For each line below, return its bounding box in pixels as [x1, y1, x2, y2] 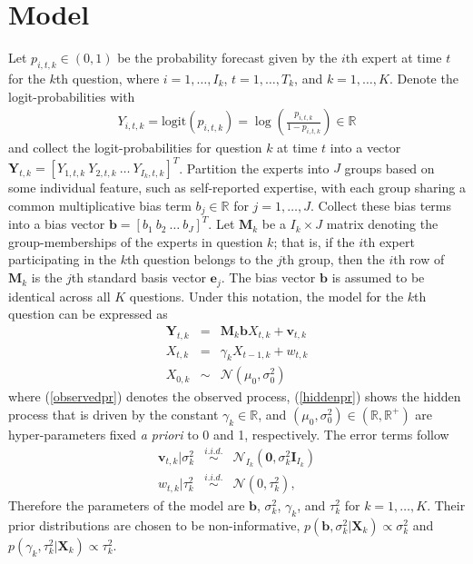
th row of [393, 250, 445, 269]
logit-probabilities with [8, 86, 135, 105]
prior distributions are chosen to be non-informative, [8, 515, 301, 534]
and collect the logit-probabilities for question [8, 138, 262, 157]
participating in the [8, 250, 117, 269]
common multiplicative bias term [8, 195, 192, 214]
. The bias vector [221, 268, 316, 287]
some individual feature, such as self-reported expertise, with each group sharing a [8, 178, 466, 197]
